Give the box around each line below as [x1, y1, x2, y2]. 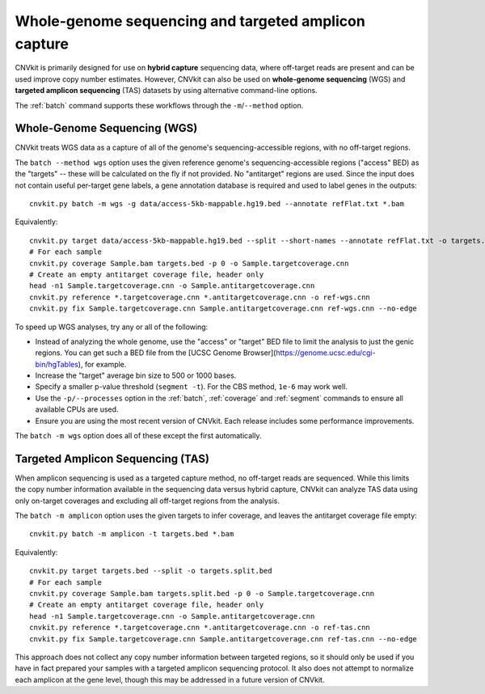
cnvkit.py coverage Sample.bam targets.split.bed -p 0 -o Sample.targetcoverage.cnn [29, 589, 375, 599]
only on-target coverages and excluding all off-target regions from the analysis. [15, 496, 280, 506]
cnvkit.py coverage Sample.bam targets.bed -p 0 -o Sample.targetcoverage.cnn [29, 259, 349, 268]
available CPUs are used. [35, 404, 119, 414]
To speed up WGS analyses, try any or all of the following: [15, 322, 209, 332]
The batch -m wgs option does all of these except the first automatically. [15, 431, 262, 441]
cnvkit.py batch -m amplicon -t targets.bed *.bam [29, 530, 234, 539]
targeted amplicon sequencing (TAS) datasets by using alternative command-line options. [15, 86, 318, 95]
